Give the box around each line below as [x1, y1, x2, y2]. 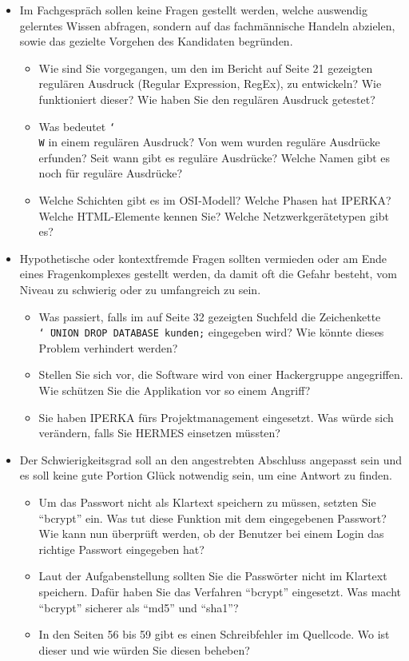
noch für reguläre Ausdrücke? [38, 165, 183, 181]
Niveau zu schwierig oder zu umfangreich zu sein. [19, 281, 261, 298]
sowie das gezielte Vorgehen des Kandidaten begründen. [19, 33, 293, 50]
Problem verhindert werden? [38, 339, 178, 356]
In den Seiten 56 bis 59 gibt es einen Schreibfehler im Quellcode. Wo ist [38, 626, 390, 643]
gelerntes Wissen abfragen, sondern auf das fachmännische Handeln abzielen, [19, 17, 395, 34]
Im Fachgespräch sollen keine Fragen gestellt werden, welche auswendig [19, 2, 367, 18]
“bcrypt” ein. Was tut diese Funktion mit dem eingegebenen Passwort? [38, 509, 387, 526]
